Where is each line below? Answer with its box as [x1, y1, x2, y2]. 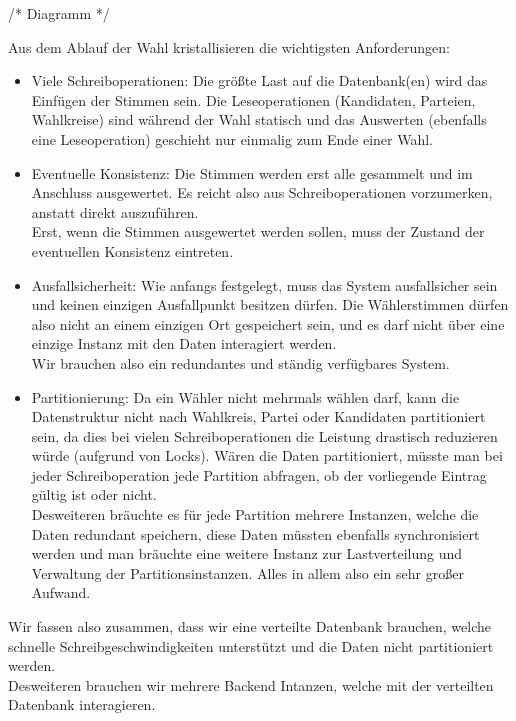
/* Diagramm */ [8, 3, 110, 23]
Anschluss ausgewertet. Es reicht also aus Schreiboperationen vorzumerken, [31, 182, 493, 203]
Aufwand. [31, 582, 91, 603]
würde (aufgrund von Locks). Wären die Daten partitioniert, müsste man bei [31, 445, 503, 466]
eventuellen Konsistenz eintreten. [31, 240, 234, 261]
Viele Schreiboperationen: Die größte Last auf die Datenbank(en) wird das [31, 70, 488, 91]
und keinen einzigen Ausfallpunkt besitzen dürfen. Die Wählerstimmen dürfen [31, 294, 509, 315]
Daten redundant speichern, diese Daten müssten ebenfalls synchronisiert [31, 523, 480, 544]
